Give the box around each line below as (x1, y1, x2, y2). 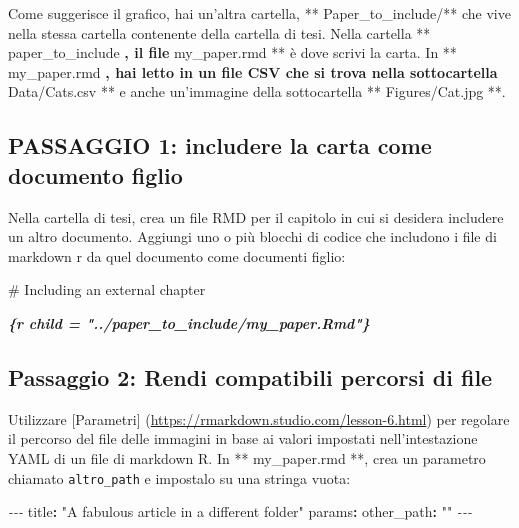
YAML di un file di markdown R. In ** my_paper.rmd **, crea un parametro (8, 447, 486, 468)
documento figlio (8, 159, 183, 190)
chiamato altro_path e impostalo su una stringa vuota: (8, 467, 351, 488)
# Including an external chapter (8, 279, 206, 300)
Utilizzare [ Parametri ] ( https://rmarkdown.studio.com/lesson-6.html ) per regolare (8, 408, 510, 429)
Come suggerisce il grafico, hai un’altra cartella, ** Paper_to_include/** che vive (8, 3, 511, 23)
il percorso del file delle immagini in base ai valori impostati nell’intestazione (8, 428, 478, 449)
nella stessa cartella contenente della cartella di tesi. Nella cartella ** (8, 22, 431, 43)
